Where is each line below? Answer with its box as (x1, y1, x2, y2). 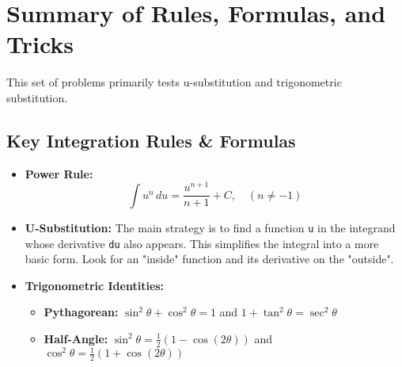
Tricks (6, 28, 74, 60)
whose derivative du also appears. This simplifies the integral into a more (25, 235, 379, 251)
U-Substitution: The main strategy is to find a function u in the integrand (25, 219, 396, 235)
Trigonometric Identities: (25, 277, 165, 293)
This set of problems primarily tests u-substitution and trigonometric (6, 74, 342, 90)
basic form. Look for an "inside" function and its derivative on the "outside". (25, 250, 394, 267)
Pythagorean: (44, 304, 119, 320)
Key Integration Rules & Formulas (6, 128, 296, 152)
